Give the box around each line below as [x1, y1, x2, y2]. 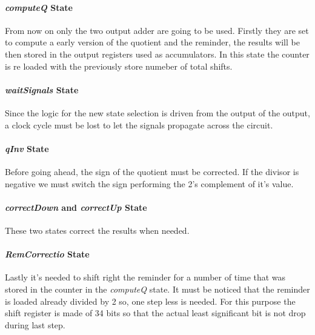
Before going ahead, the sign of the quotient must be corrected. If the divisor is [5, 165, 299, 177]
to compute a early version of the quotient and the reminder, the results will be [5, 36, 300, 48]
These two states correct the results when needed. [5, 224, 190, 236]
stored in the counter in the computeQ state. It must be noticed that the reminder [5, 282, 310, 295]
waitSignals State [5, 83, 79, 96]
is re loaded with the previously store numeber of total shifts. [5, 59, 233, 72]
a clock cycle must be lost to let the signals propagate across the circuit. [5, 118, 273, 131]
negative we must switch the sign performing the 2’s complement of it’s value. [5, 177, 294, 190]
